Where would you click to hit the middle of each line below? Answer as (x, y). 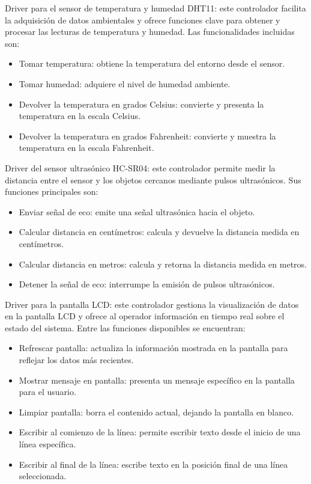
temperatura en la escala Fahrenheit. (86, 148)
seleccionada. (43, 476)
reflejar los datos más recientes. (76, 360)
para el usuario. (47, 392)
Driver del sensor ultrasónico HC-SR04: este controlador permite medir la (140, 167)
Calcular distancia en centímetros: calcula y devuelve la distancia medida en (159, 232)
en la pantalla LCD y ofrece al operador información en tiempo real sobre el (145, 316)
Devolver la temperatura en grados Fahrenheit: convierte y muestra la (147, 136)
